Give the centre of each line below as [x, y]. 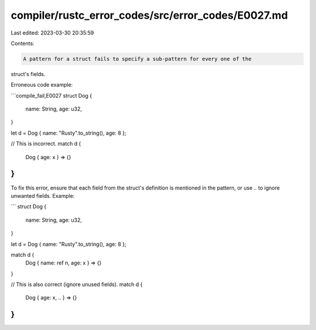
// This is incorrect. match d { [46, 144]
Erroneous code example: [42, 85]
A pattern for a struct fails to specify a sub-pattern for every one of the [137, 59]
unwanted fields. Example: [43, 195]
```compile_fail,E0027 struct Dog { [51, 95]
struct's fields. [28, 74]
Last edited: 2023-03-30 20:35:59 [52, 33]
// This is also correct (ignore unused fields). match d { [77, 284]
